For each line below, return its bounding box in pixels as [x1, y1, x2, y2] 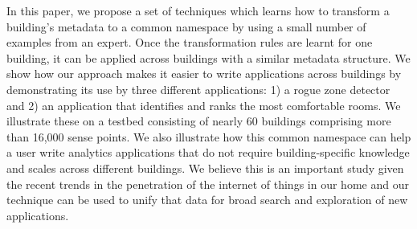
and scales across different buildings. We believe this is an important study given [6, 159, 404, 176]
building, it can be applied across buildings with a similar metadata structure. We [6, 49, 411, 66]
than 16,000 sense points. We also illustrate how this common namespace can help [6, 128, 411, 145]
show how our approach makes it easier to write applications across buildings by [6, 65, 402, 82]
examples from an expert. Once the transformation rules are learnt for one [6, 34, 373, 51]
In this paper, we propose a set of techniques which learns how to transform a [6, 2, 390, 18]
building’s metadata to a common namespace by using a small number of [6, 18, 366, 35]
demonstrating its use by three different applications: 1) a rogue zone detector [6, 80, 390, 97]
